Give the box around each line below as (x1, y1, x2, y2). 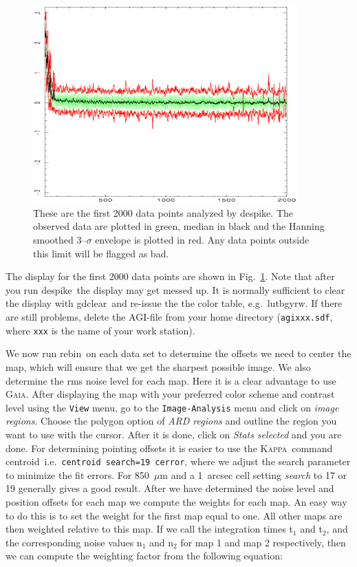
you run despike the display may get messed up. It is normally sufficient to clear (6, 282, 345, 297)
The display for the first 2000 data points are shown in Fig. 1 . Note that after (6, 269, 335, 283)
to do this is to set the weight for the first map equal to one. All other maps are (6, 508, 343, 522)
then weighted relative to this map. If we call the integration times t (6, 522, 293, 536)
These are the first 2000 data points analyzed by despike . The (33, 205, 293, 220)
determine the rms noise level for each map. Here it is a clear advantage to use (6, 373, 336, 387)
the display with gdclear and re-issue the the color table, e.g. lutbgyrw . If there (6, 296, 343, 310)
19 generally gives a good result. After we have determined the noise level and (6, 481, 334, 495)
